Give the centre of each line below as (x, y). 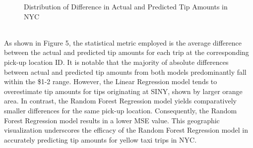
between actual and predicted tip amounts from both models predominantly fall (125, 72)
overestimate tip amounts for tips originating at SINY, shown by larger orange (123, 91)
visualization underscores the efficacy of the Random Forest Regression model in (126, 130)
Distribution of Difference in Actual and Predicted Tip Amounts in (126, 6)
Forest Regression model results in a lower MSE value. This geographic (112, 120)
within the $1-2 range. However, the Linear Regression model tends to (111, 81)
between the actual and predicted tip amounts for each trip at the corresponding (126, 52)
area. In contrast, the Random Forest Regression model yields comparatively (120, 101)
